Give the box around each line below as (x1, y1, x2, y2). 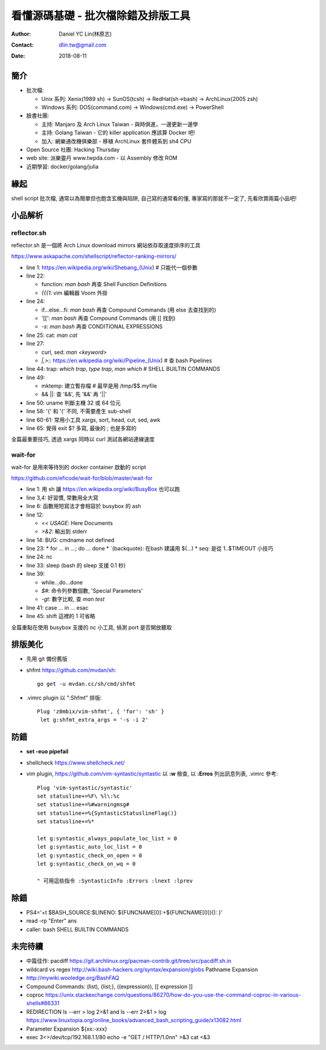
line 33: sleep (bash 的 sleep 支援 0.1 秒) (26, 561, 126, 569)
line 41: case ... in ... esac (26, 604, 89, 611)
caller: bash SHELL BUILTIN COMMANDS (26, 925, 129, 933)
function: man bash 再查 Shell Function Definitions (41, 281, 167, 288)
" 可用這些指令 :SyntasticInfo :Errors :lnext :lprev (37, 877, 193, 884)
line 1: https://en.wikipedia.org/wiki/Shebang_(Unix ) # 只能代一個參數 (26, 264, 198, 271)
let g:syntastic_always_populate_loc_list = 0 (37, 835, 177, 842)
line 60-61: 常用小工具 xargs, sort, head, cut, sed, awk (26, 416, 161, 423)
